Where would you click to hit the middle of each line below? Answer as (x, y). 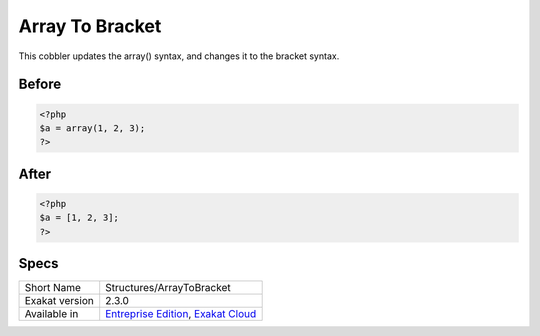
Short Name (53, 288)
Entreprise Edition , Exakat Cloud (181, 314)
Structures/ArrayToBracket (168, 288)
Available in (51, 314)
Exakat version (59, 301)
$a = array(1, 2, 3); (92, 128)
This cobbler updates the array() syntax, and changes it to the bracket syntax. (179, 56)
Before (40, 84)
